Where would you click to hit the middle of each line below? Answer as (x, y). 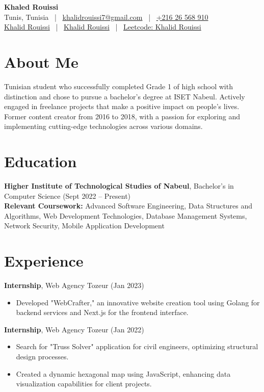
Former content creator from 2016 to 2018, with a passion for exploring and (122, 116)
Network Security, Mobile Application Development (84, 226)
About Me (41, 61)
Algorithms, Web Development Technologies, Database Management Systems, (126, 215)
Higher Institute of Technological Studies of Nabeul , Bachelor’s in (119, 186)
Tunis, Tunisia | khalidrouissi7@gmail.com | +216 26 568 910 (106, 17)
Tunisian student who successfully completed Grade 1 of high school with (118, 86)
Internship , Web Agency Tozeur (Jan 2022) (74, 329)
